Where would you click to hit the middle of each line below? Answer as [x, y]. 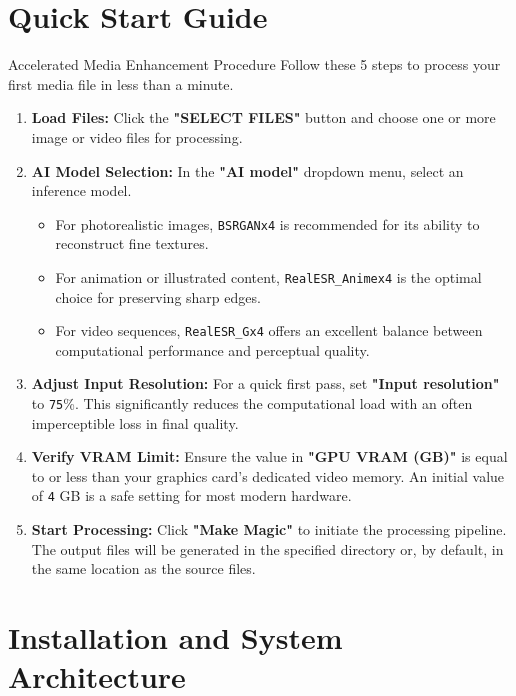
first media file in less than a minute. [121, 83]
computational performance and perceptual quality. [212, 349]
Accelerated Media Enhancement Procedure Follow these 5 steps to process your [254, 64]
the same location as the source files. [143, 568]
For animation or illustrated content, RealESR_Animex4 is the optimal [268, 276]
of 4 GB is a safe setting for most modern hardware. [191, 495]
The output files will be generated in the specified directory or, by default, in [267, 548]
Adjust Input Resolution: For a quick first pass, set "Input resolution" [265, 383]
